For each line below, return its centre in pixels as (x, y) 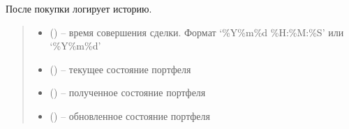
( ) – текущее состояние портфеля (120, 69)
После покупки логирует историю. (79, 8)
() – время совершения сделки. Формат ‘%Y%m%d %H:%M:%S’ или (197, 32)
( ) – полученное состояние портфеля (128, 92)
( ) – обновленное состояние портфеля (130, 115)
